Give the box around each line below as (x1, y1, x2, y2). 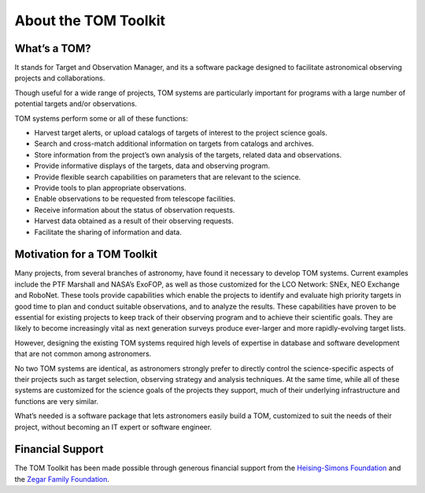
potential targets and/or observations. (14, 99, 138, 109)
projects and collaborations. (14, 73, 105, 83)
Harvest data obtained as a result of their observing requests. (34, 217, 234, 226)
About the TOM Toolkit (14, 12, 165, 29)
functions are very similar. (14, 396, 98, 406)
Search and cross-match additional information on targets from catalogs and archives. (34, 139, 314, 149)
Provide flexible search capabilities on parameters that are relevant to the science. (34, 172, 301, 181)
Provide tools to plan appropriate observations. (34, 183, 187, 192)
